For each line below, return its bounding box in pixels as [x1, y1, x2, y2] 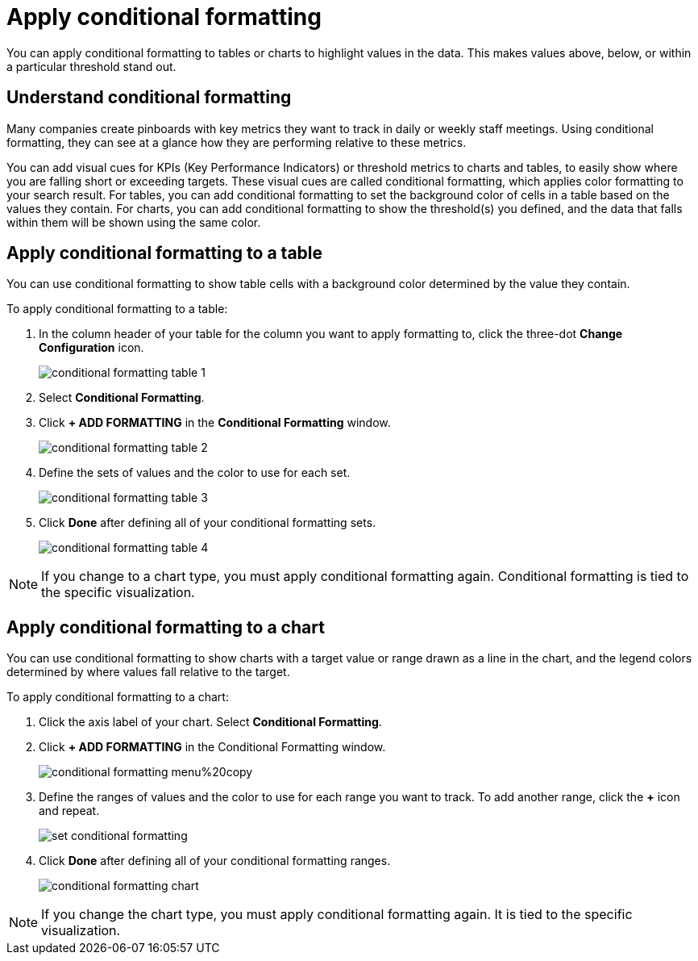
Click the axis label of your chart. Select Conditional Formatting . [39, 715, 382, 729]
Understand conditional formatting [6, 87, 292, 108]
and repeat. [39, 804, 100, 818]
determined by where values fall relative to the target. [6, 665, 290, 679]
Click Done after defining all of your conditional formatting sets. [39, 516, 376, 530]
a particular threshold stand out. [6, 59, 177, 73]
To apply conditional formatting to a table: [6, 302, 228, 316]
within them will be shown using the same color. [6, 215, 261, 229]
